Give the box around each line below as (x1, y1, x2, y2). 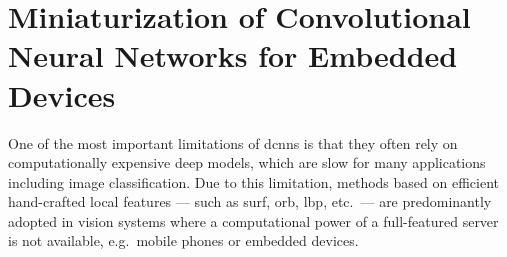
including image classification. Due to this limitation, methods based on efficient (8, 171, 499, 192)
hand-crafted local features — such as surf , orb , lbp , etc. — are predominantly (8, 191, 492, 212)
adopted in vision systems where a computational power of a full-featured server (8, 210, 499, 231)
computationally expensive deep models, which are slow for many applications (8, 152, 486, 173)
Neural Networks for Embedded (8, 35, 458, 76)
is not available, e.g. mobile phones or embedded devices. (8, 230, 359, 251)
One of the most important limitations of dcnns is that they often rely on (8, 132, 458, 153)
